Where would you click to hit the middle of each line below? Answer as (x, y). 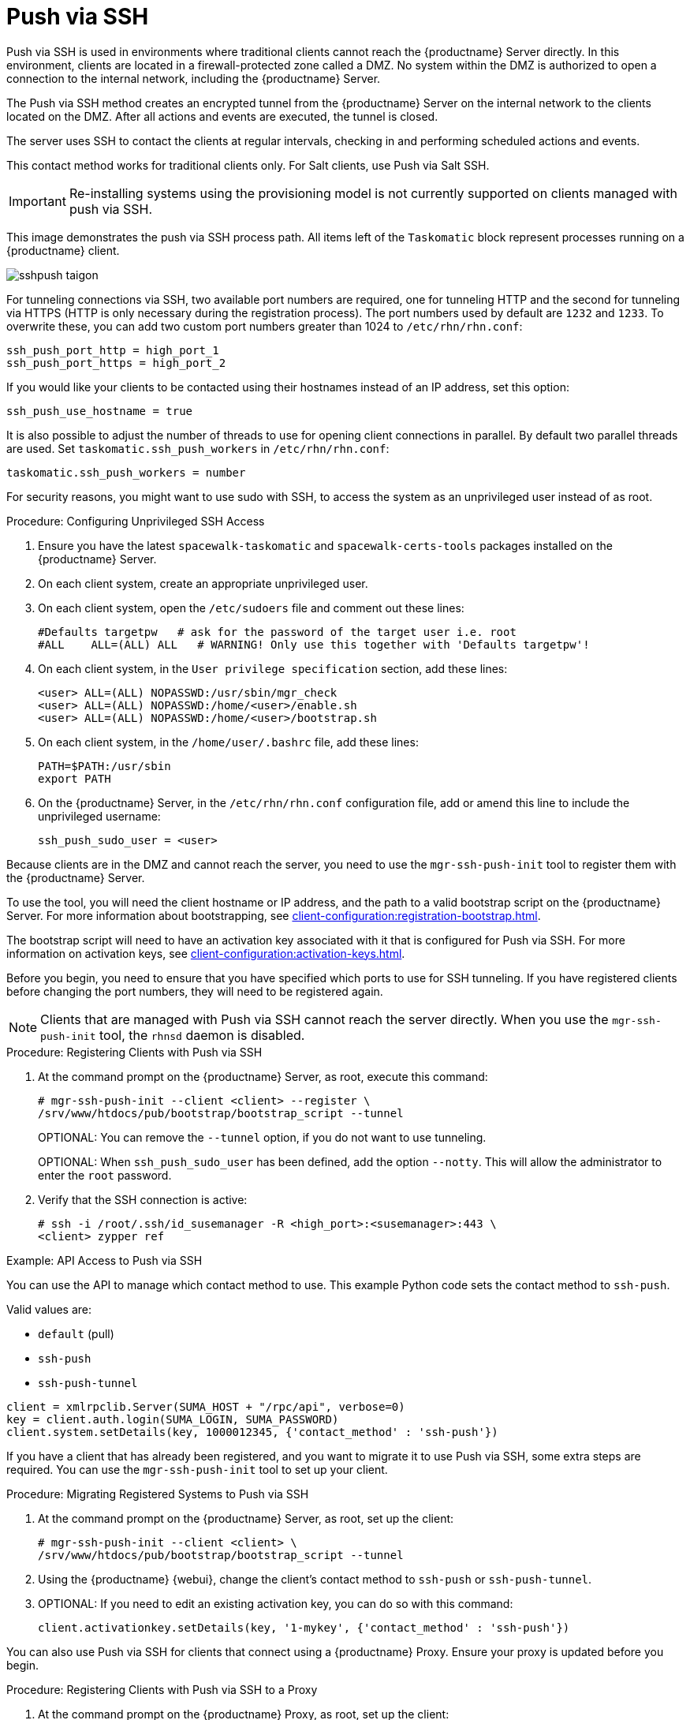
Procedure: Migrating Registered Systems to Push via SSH (158, 1494)
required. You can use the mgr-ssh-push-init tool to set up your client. (197, 1469)
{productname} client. (63, 250)
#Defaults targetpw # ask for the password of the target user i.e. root (277, 632)
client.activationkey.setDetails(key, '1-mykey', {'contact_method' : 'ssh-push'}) (304, 1627)
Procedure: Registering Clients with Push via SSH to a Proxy (162, 1689)
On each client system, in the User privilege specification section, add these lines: (273, 668)
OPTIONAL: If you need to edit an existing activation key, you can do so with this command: (276, 1603)
